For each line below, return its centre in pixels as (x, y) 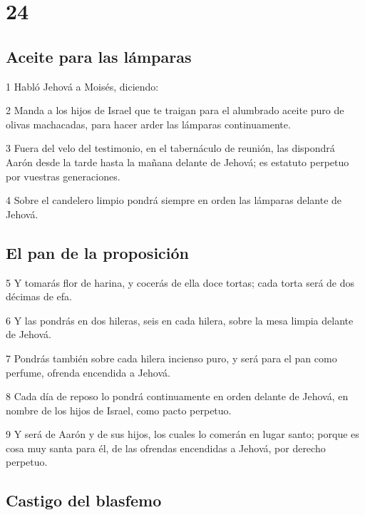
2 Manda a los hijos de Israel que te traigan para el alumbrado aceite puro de (175, 110)
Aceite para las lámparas (99, 56)
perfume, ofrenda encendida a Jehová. (88, 372)
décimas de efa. (39, 296)
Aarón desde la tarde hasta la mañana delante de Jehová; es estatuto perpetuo (178, 162)
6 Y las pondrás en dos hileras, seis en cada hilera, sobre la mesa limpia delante (180, 320)
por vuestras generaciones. (63, 176)
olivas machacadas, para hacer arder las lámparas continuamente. (148, 124)
